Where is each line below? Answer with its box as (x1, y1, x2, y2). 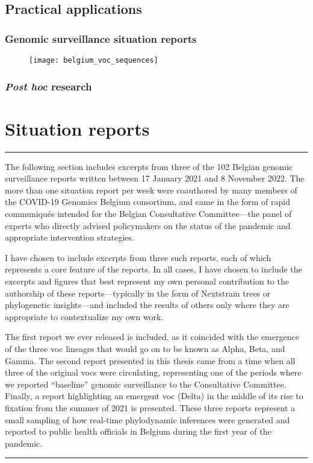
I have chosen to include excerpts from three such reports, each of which (5, 251, 271, 263)
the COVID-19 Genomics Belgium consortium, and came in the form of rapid (5, 195, 291, 208)
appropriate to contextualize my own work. (5, 310, 164, 323)
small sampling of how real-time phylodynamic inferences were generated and (5, 413, 290, 426)
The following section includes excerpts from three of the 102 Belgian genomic (5, 160, 293, 172)
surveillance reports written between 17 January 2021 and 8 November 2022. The (5, 172, 305, 184)
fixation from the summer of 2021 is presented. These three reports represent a (5, 401, 296, 414)
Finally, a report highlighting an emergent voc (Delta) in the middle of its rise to (5, 389, 303, 402)
